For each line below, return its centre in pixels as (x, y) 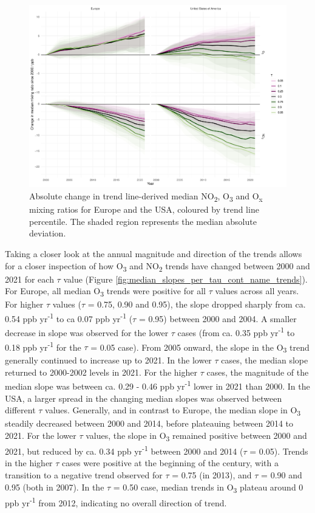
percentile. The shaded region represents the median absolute (143, 221)
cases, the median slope (265, 360)
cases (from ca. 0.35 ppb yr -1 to (236, 332)
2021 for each (29, 279)
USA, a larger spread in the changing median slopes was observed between (144, 398)
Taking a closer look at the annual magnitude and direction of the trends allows (154, 253)
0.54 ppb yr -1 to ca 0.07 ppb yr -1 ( (69, 318)
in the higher (29, 463)
